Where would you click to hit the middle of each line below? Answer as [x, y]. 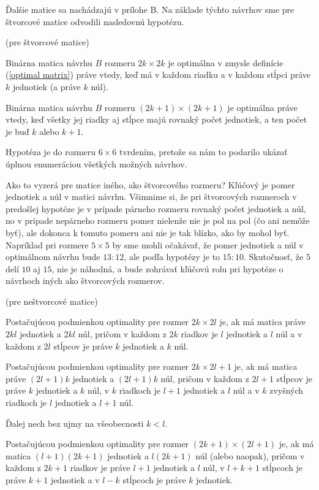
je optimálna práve [262, 107]
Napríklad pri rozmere [47, 244]
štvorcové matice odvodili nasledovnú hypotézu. [95, 21]
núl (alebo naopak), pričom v [250, 455]
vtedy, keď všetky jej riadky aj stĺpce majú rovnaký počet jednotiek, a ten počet [156, 119]
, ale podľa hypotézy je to [172, 257]
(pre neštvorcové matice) [52, 301]
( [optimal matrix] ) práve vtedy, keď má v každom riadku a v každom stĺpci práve [158, 75]
